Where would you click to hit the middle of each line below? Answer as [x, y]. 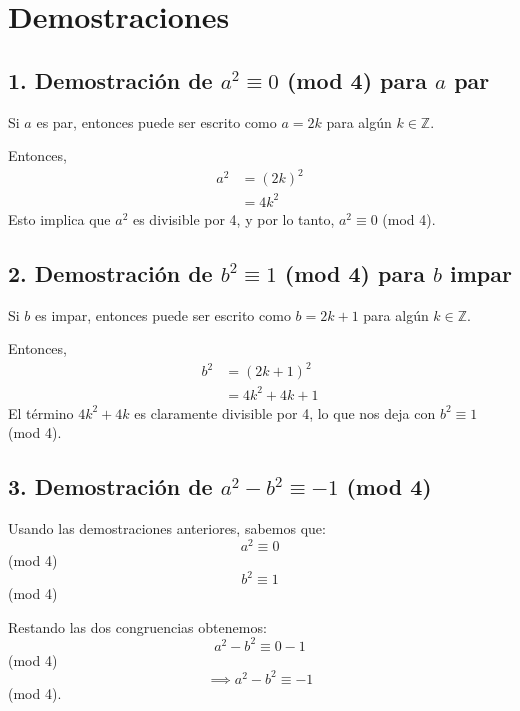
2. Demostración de [110, 272]
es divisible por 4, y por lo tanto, [233, 218]
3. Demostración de [110, 486]
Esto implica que [59, 218]
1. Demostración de [110, 79]
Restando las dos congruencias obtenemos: [137, 626]
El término [41, 412]
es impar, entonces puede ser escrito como [163, 314]
